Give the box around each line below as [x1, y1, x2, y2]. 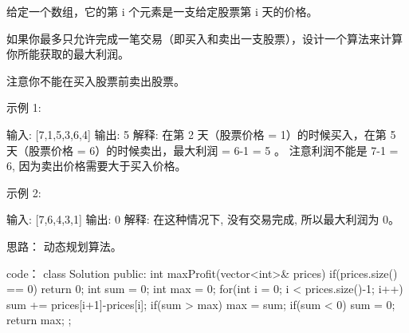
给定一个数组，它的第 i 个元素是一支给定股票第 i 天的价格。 [6, 3, 318, 19]
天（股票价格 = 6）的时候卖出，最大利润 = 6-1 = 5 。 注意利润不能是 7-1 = [6, 141, 399, 158]
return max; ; [6, 311, 72, 328]
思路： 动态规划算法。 [6, 237, 122, 254]
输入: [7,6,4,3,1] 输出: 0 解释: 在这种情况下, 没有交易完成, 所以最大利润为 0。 [6, 211, 400, 228]
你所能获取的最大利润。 [6, 46, 129, 62]
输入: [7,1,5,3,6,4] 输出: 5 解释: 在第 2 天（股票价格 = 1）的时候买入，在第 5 [6, 125, 396, 142]
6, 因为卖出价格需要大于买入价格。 [6, 157, 187, 174]
